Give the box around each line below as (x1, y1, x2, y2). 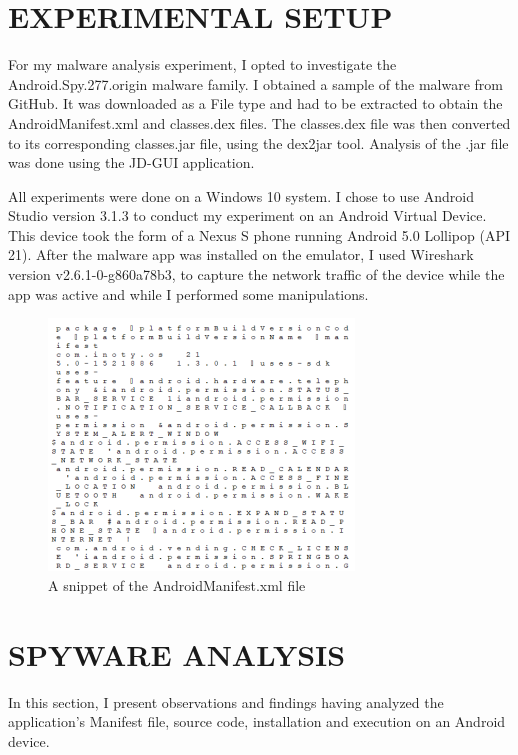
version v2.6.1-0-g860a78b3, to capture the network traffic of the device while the (8, 264, 505, 285)
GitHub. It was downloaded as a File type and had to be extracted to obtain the (8, 93, 503, 114)
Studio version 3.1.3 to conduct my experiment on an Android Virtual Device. (8, 205, 487, 226)
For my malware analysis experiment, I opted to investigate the (8, 54, 397, 75)
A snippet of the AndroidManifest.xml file (48, 574, 306, 595)
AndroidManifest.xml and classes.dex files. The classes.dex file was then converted (8, 112, 511, 133)
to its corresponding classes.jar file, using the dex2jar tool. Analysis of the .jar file (8, 132, 509, 153)
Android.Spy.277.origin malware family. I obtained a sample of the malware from (8, 73, 503, 94)
